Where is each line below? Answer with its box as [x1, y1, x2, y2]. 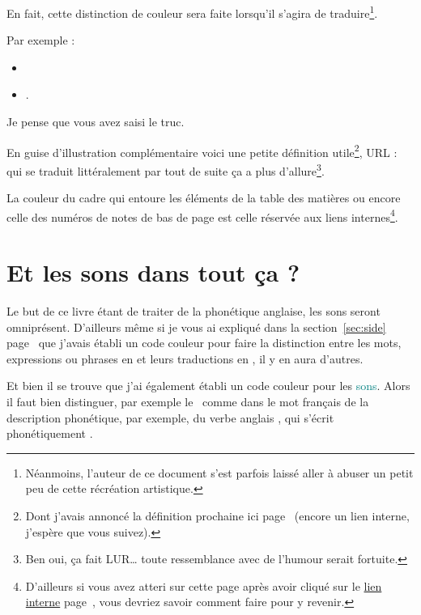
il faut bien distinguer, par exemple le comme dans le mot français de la [6, 393, 369, 410]
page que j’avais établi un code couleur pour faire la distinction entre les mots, [6, 334, 402, 351]
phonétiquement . [6, 425, 93, 442]
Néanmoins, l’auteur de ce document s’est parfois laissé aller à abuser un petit [25, 464, 414, 481]
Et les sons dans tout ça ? [6, 256, 300, 289]
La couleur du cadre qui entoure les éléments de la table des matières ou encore [6, 189, 401, 206]
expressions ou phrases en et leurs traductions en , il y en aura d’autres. [6, 350, 364, 367]
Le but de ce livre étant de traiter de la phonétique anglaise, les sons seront [6, 303, 381, 320]
